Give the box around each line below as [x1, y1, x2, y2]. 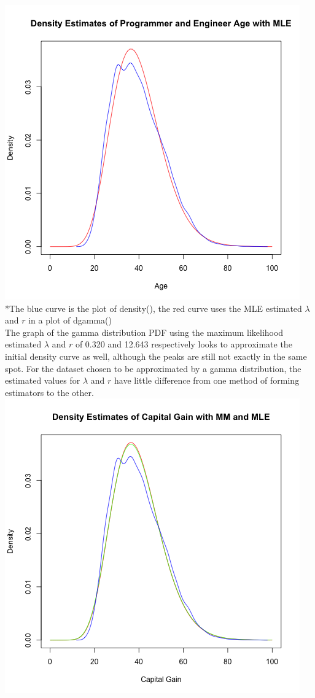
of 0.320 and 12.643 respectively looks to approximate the [75, 338, 292, 351]
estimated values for [5, 374, 80, 387]
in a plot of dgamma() [28, 314, 112, 327]
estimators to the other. [5, 386, 94, 398]
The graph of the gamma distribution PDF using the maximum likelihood [5, 325, 284, 338]
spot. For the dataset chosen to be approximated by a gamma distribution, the [5, 362, 301, 374]
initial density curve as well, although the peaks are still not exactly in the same [5, 349, 307, 362]
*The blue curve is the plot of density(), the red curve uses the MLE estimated [5, 301, 302, 314]
